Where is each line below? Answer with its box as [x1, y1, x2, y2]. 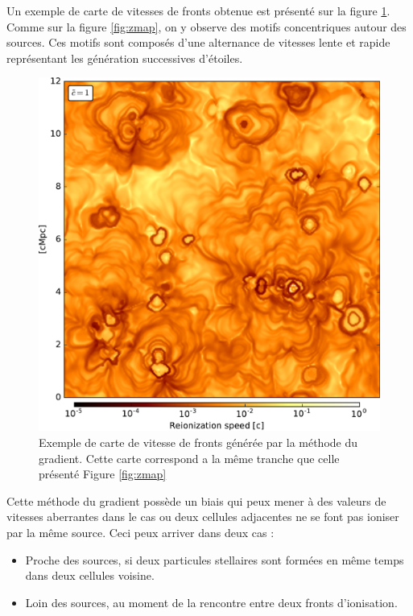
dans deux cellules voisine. [25, 567, 155, 584]
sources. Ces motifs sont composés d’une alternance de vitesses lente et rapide [6, 34, 390, 51]
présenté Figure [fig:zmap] [39, 465, 167, 482]
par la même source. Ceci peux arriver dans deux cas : [6, 523, 275, 540]
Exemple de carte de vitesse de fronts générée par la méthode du [39, 433, 358, 450]
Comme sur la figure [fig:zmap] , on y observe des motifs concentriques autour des [6, 18, 407, 35]
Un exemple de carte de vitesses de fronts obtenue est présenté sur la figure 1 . [6, 2, 390, 19]
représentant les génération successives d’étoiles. [6, 49, 243, 66]
